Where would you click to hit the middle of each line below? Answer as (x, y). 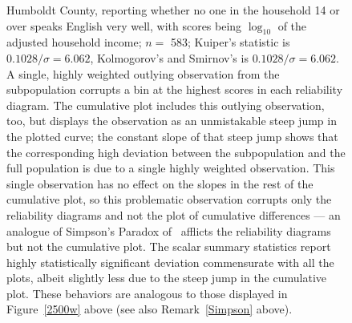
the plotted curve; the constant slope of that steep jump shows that (172, 136)
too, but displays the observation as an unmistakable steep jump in (172, 121)
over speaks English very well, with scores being (124, 25)
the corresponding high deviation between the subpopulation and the (176, 152)
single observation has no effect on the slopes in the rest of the (160, 183)
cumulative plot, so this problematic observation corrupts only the (169, 199)
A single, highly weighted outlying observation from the (143, 73)
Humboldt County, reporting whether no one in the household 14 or (173, 10)
